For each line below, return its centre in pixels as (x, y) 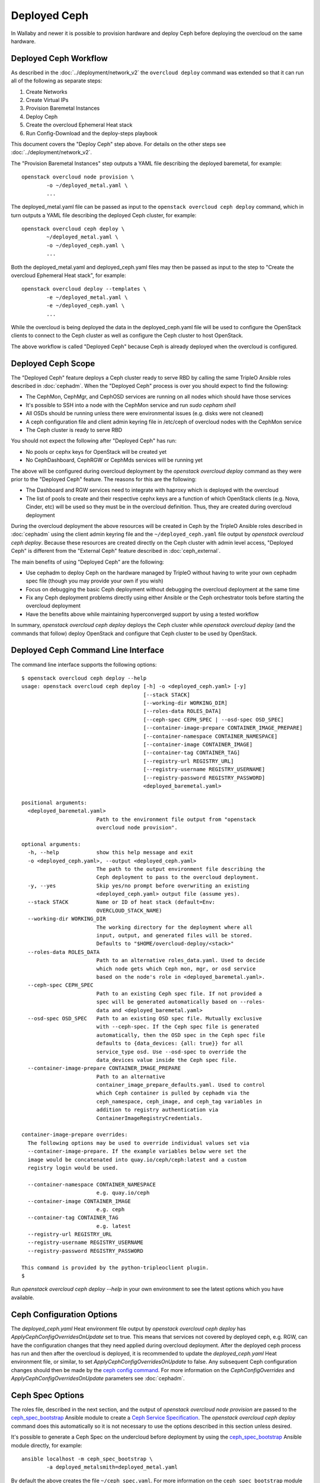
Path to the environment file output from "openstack (176, 819)
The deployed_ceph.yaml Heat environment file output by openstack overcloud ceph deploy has (128, 1328)
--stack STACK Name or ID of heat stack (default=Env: (121, 902)
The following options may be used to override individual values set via (139, 1143)
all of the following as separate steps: (57, 81)
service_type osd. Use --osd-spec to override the (171, 1052)
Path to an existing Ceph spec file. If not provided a (179, 993)
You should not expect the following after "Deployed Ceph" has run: (94, 441)
